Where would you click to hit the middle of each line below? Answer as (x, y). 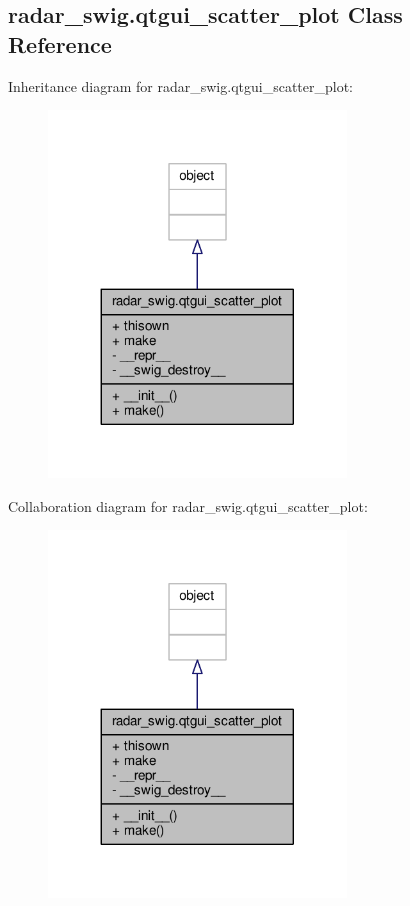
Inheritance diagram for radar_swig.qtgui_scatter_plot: (180, 85)
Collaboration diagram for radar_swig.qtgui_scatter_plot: (188, 505)
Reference (60, 43)
